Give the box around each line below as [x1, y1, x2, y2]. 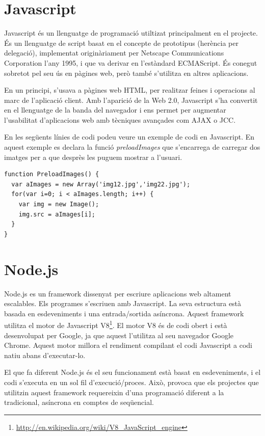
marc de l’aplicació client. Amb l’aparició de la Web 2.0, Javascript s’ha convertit [4, 94, 258, 105]
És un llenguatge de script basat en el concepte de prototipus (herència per [4, 37, 238, 48]
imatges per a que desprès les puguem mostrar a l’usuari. [4, 151, 182, 162]
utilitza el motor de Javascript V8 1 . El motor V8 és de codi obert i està [4, 318, 227, 330]
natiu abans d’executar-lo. [4, 349, 86, 360]
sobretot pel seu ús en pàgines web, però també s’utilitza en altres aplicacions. [4, 67, 249, 78]
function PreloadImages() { [4, 171, 99, 178]
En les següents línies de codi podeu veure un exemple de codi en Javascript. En [4, 131, 255, 142]
